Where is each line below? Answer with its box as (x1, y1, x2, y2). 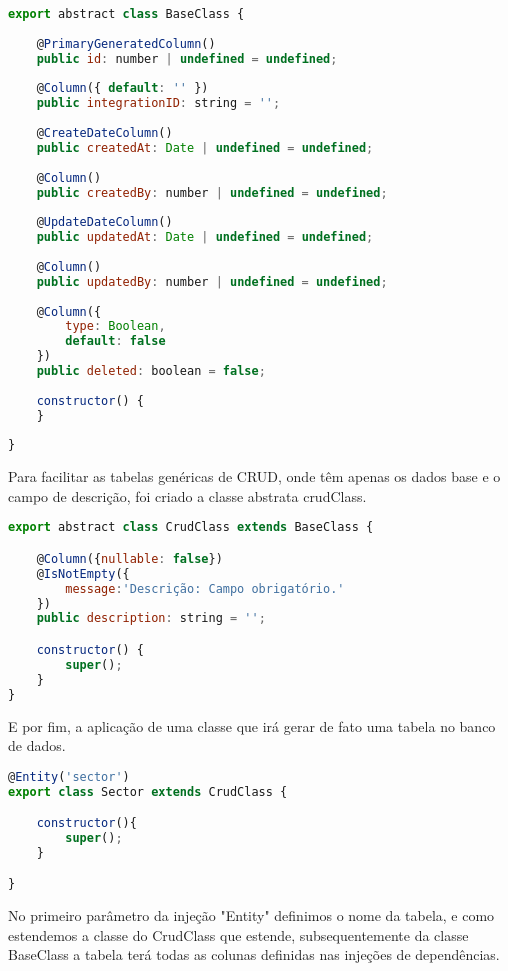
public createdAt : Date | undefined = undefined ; (36, 140, 374, 155)
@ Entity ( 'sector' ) (8, 769, 130, 784)
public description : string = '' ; (36, 611, 266, 626)
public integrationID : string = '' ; (36, 96, 281, 111)
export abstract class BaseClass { (8, 7, 245, 21)
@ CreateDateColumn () (36, 126, 173, 140)
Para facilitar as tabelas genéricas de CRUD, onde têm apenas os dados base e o (8, 466, 501, 487)
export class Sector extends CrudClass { (8, 784, 288, 799)
